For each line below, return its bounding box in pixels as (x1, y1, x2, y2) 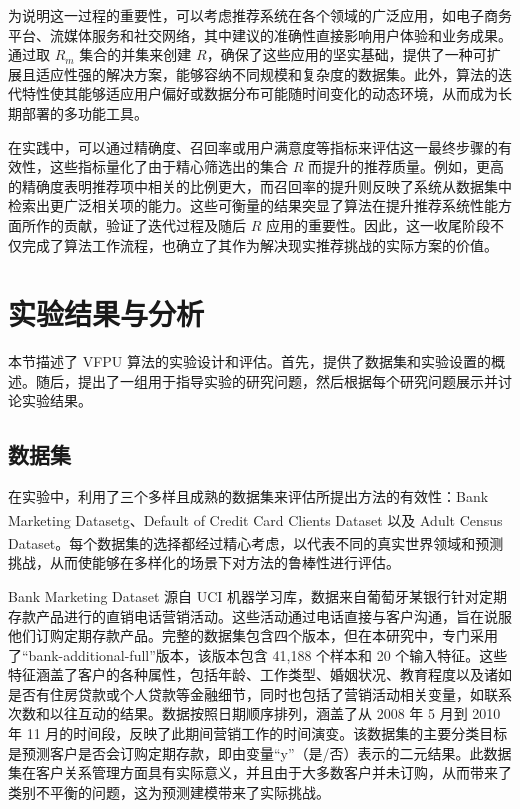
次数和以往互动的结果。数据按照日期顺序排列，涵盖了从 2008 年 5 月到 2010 (8, 703, 501, 724)
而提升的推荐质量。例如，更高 (307, 156, 504, 177)
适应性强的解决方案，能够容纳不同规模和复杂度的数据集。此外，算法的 (35, 63, 498, 84)
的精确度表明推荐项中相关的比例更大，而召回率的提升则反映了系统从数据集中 (8, 175, 512, 196)
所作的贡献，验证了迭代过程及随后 (21, 214, 246, 235)
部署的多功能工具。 (21, 102, 148, 123)
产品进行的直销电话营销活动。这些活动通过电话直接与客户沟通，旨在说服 (35, 605, 512, 626)
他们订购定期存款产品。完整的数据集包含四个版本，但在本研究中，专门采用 (8, 625, 498, 646)
